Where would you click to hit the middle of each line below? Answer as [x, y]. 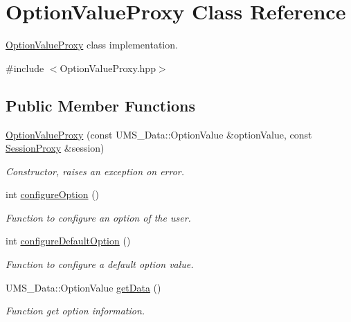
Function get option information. [75, 311]
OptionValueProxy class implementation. [92, 45]
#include [25, 68]
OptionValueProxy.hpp [108, 68]
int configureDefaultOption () [68, 241]
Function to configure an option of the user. [98, 217]
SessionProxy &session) [55, 148]
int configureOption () [53, 194]
